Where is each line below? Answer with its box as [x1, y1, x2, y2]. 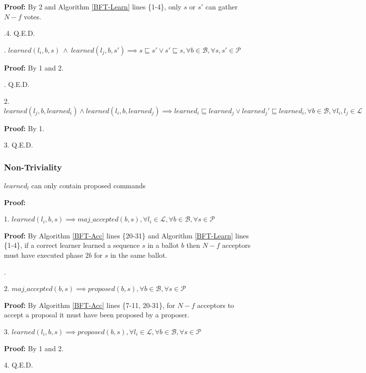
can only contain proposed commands [31, 180, 146, 190]
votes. [23, 11, 41, 21]
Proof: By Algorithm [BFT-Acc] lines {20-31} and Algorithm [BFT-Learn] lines [4, 230, 249, 240]
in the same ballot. [110, 249, 167, 260]
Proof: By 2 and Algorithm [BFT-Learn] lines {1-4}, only [4, 1, 182, 11]
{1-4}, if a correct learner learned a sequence [4, 240, 140, 250]
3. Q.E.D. [4, 140, 33, 150]
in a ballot [147, 240, 179, 250]
